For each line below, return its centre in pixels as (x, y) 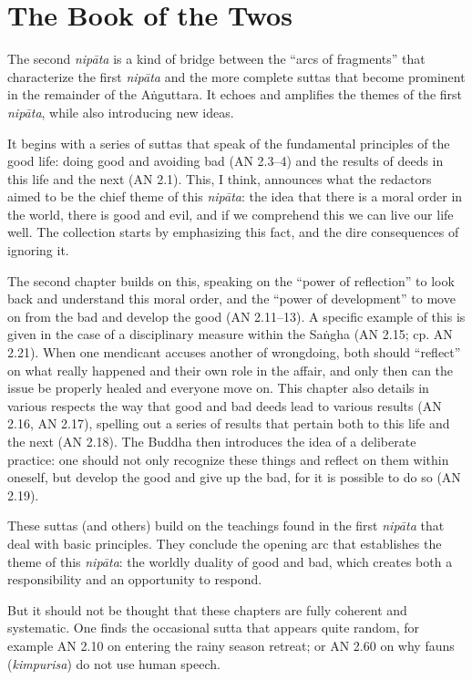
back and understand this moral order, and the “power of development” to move (231, 299)
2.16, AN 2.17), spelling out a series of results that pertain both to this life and (229, 423)
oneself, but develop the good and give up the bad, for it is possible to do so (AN (234, 477)
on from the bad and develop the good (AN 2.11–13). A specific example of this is (236, 316)
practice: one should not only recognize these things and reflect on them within (228, 459)
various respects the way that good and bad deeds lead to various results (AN (225, 405)
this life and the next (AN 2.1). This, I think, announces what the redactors (220, 178)
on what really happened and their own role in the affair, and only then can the (231, 370)
